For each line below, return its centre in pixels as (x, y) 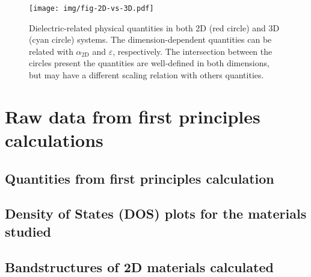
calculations (54, 140)
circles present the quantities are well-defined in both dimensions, (149, 63)
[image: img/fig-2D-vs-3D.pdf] (91, 8)
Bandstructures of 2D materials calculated (139, 266)
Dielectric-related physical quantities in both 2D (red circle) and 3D (154, 27)
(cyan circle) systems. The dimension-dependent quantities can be (150, 39)
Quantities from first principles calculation (140, 178)
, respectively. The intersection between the (192, 51)
